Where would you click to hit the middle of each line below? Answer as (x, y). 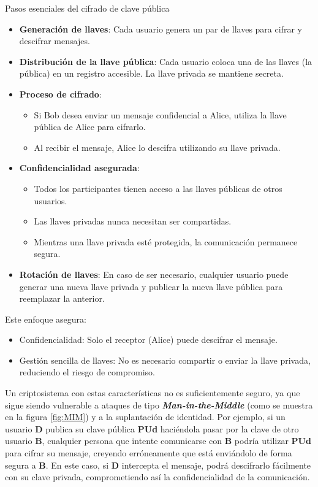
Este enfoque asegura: (46, 319)
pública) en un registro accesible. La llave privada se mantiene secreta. (151, 73)
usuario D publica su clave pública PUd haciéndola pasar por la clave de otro (152, 428)
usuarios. (51, 200)
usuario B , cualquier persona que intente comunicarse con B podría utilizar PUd (158, 441)
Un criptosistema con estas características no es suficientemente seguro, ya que (153, 393)
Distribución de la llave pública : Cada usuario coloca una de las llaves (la (166, 61)
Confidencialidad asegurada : (79, 168)
